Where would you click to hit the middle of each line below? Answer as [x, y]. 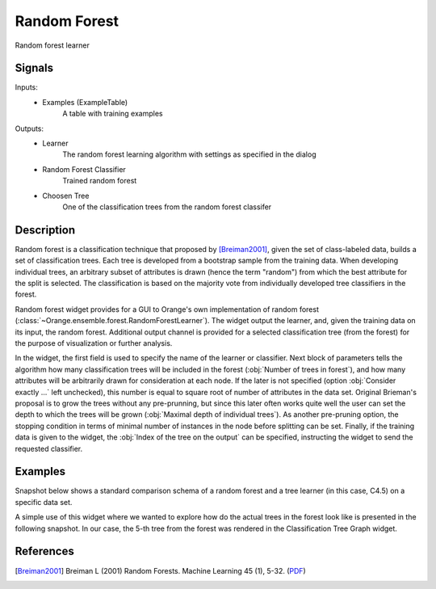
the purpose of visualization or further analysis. [94, 343]
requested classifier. [49, 448]
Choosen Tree [66, 196]
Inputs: [26, 87]
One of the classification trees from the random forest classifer [167, 207]
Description [45, 230]
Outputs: [29, 128]
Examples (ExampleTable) [85, 102]
